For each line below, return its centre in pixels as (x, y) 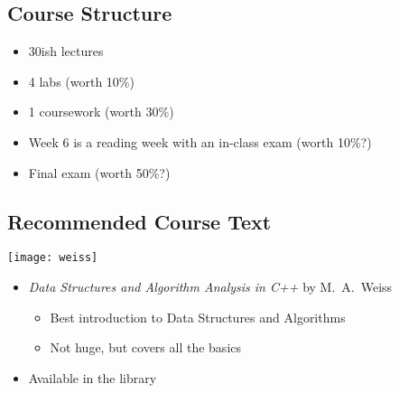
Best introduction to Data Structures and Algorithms (198, 317)
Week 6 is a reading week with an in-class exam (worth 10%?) (200, 141)
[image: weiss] (53, 258)
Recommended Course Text (139, 221)
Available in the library (93, 377)
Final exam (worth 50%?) (99, 172)
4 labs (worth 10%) (81, 81)
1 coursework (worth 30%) (101, 112)
